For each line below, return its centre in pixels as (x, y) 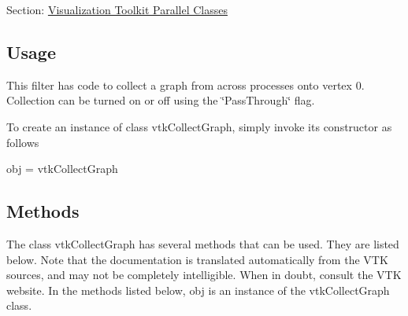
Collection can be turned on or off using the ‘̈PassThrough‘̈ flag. (161, 100)
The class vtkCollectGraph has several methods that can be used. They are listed (203, 243)
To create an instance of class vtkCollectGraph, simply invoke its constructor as (199, 126)
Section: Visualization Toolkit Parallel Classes (117, 9)
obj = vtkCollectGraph (62, 169)
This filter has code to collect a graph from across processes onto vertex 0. (185, 85)
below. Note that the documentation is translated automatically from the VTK (197, 259)
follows (23, 142)
